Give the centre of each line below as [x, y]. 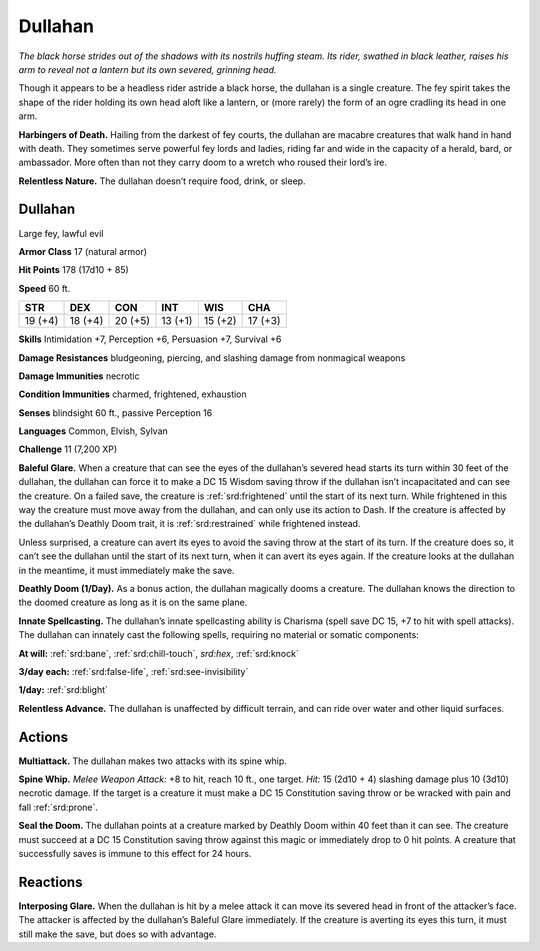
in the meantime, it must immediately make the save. [126, 570]
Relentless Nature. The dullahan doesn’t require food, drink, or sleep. [162, 181]
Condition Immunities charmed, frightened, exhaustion [132, 394]
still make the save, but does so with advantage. [117, 934]
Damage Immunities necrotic [79, 376]
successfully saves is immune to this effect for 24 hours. [135, 853]
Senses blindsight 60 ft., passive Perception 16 [115, 412]
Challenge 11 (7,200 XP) [68, 449]
